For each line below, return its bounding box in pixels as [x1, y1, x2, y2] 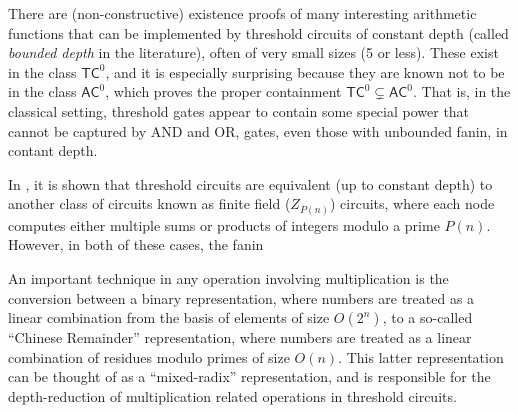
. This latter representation [338, 346, 504, 367]
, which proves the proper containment [105, 81, 342, 102]
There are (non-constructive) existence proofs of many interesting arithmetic [8, 3, 477, 23]
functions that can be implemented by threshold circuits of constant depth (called [8, 22, 509, 43]
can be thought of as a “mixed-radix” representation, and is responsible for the [8, 366, 491, 387]
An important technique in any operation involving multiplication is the [8, 268, 449, 289]
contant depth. [8, 140, 98, 161]
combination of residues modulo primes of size [8, 346, 290, 367]
